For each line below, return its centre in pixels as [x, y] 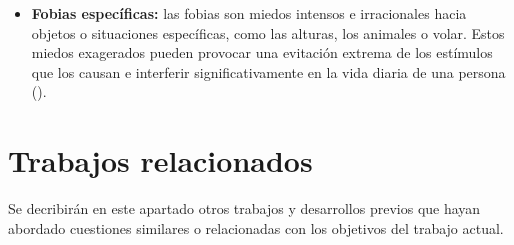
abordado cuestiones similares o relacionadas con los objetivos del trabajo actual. [256, 227]
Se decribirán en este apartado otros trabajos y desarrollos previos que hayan [244, 208]
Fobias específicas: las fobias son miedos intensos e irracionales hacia [249, 13]
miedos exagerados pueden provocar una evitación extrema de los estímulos [262, 52]
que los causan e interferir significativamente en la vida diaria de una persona [268, 71]
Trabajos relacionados [160, 160]
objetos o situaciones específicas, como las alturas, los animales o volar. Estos [268, 32]
